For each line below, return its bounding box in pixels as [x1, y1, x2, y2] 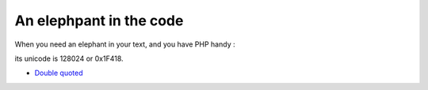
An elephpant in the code [14, 12, 184, 29]
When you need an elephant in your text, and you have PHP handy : [14, 39, 235, 49]
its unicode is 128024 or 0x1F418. [14, 54, 124, 63]
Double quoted [34, 68, 83, 78]
